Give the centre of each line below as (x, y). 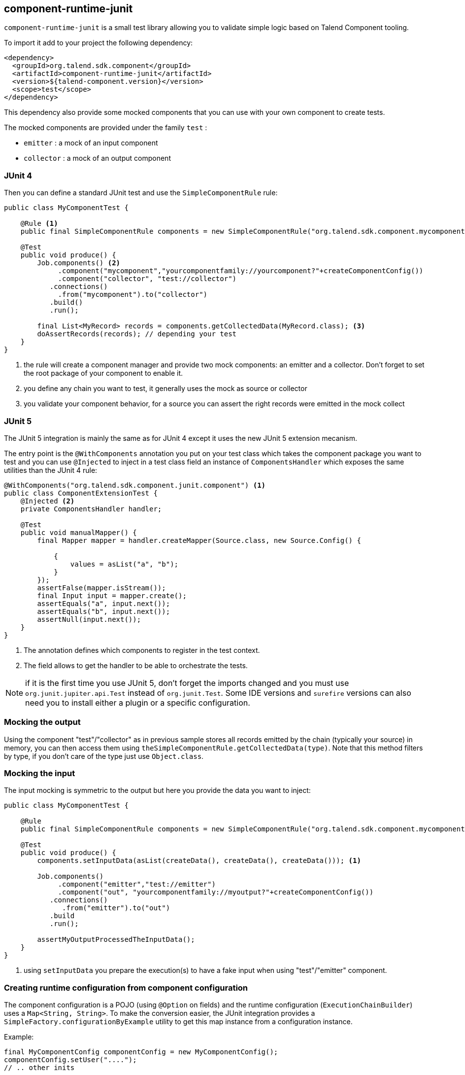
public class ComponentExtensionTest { (81, 493)
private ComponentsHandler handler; (91, 509)
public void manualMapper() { (79, 532)
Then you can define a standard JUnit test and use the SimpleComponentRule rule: (141, 193)
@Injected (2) (48, 501)
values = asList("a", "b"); (124, 564)
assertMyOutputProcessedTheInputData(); (116, 940)
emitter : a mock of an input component (91, 143)
